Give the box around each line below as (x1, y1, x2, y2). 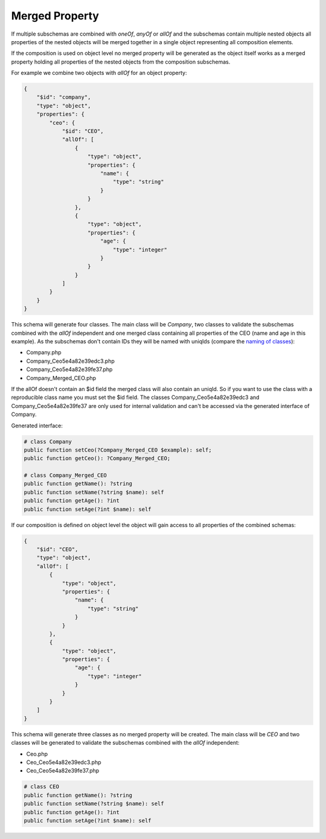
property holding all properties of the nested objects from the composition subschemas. (11, 58, 231, 65)
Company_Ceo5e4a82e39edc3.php (26, 357, 115, 364)
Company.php (26, 349, 62, 356)
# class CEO (24, 783, 60, 790)
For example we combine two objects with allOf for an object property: (11, 70, 187, 77)
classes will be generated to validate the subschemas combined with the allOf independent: (11, 739, 240, 747)
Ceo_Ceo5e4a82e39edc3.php (26, 759, 101, 766)
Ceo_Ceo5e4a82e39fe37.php (26, 767, 100, 774)
